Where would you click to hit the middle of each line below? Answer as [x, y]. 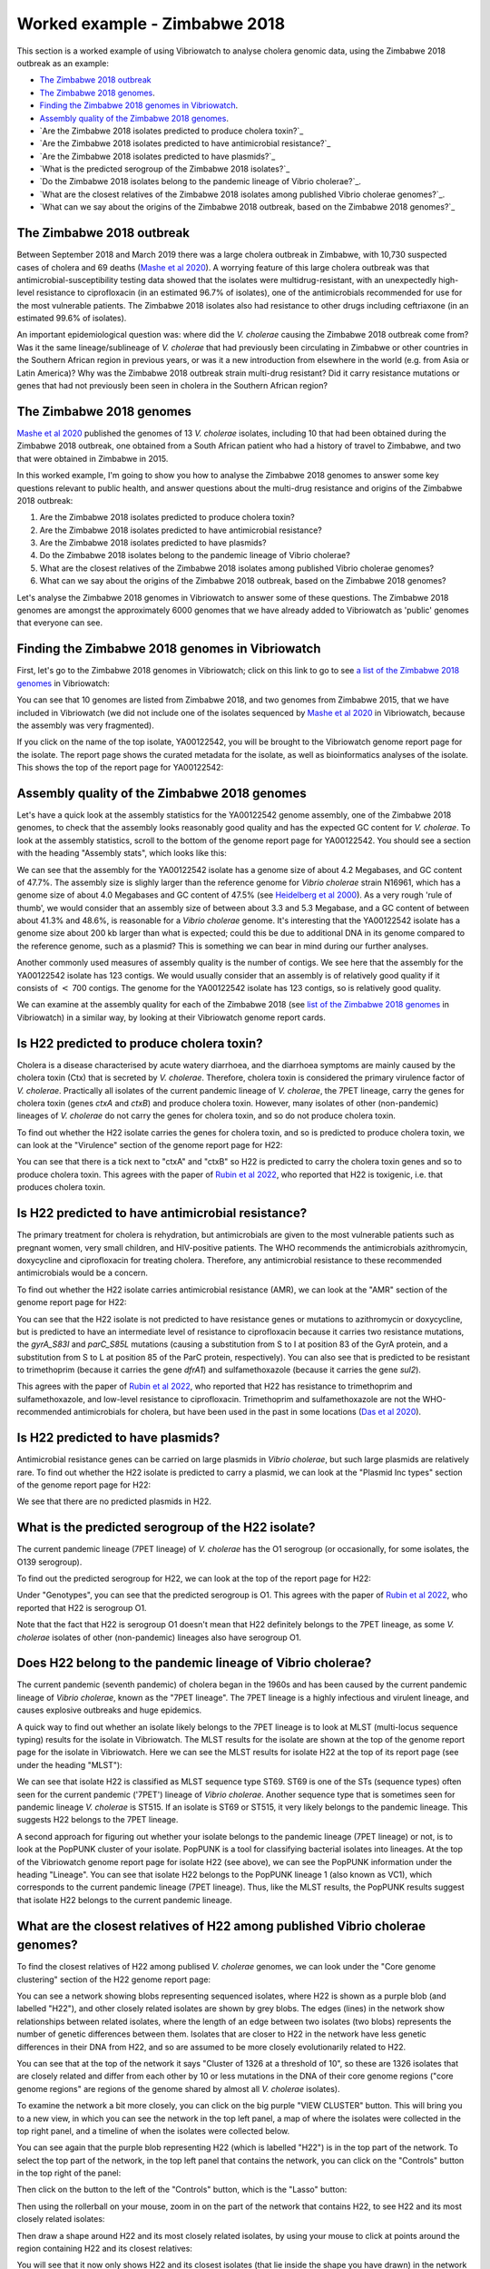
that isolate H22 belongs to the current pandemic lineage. [124, 1900]
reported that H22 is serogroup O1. [82, 1607]
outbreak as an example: [63, 63]
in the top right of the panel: [69, 2173]
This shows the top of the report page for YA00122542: [120, 768]
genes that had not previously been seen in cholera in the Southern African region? [172, 386]
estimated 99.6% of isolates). [72, 319]
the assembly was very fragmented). [85, 725]
